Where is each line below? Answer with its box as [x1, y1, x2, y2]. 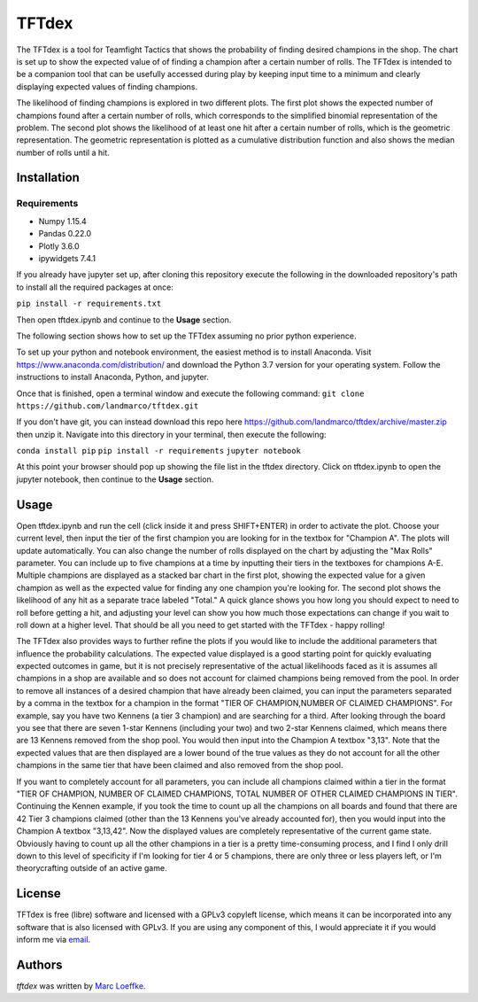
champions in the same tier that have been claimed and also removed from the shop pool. [16, 760, 344, 771]
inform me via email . [16, 935, 91, 944]
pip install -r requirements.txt [16, 299, 162, 309]
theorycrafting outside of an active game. [16, 863, 167, 874]
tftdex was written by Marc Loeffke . [16, 980, 146, 991]
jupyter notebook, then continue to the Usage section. [16, 474, 214, 485]
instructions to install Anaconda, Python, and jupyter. [16, 372, 210, 383]
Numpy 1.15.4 [38, 215, 88, 226]
